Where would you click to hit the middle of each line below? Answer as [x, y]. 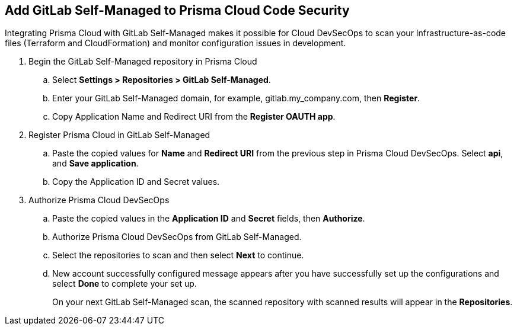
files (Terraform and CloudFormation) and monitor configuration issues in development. [175, 43]
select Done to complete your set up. [125, 284]
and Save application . [95, 164]
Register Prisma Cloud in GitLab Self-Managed [119, 135]
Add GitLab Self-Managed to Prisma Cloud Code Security [177, 10]
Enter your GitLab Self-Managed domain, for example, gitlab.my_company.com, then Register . [236, 98]
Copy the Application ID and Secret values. [136, 182]
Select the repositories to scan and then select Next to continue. [178, 255]
